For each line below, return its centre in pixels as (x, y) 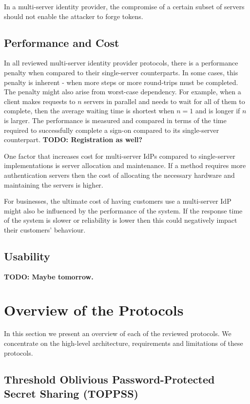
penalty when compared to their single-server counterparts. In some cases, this (121, 72)
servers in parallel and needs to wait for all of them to (164, 101)
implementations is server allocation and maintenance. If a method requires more (125, 165)
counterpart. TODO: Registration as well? (73, 139)
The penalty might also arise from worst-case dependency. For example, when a (123, 92)
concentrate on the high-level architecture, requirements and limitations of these (124, 343)
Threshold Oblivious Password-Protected (109, 379)
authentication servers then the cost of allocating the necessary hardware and (119, 175)
